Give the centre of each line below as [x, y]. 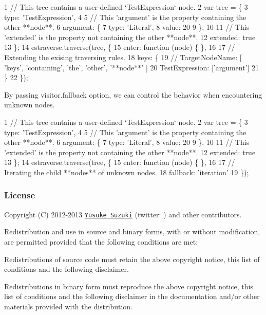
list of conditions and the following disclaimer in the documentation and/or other [132, 296]
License [20, 195]
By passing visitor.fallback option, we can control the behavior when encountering [133, 94]
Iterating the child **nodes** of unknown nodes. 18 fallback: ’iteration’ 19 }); [127, 172]
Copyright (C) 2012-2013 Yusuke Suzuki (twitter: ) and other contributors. [123, 214]
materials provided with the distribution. [68, 306]
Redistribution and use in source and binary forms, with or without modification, [132, 231]
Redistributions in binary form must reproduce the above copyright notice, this [129, 286]
